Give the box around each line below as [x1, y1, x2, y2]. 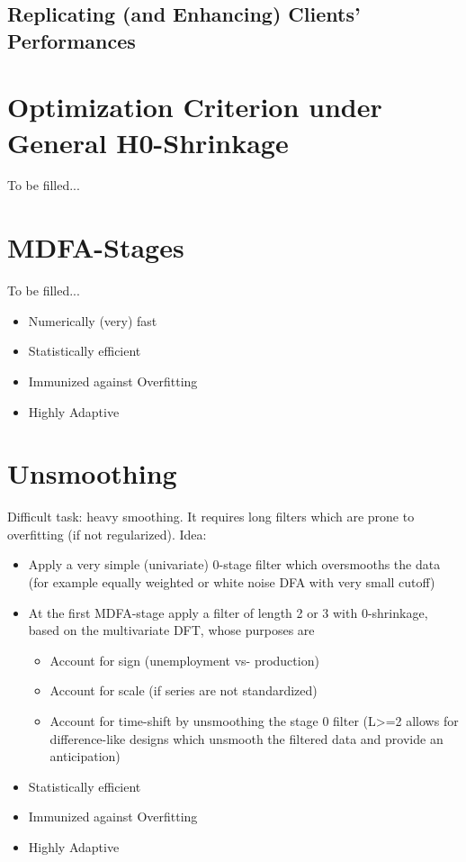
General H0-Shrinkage [7, 123, 289, 160]
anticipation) [49, 747, 121, 766]
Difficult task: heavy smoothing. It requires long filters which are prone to [7, 507, 415, 526]
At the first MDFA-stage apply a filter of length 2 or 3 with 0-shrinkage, [28, 603, 428, 622]
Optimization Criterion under [7, 88, 382, 125]
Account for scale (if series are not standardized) [49, 681, 318, 700]
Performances [7, 26, 136, 54]
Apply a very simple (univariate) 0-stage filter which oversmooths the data [28, 555, 441, 574]
